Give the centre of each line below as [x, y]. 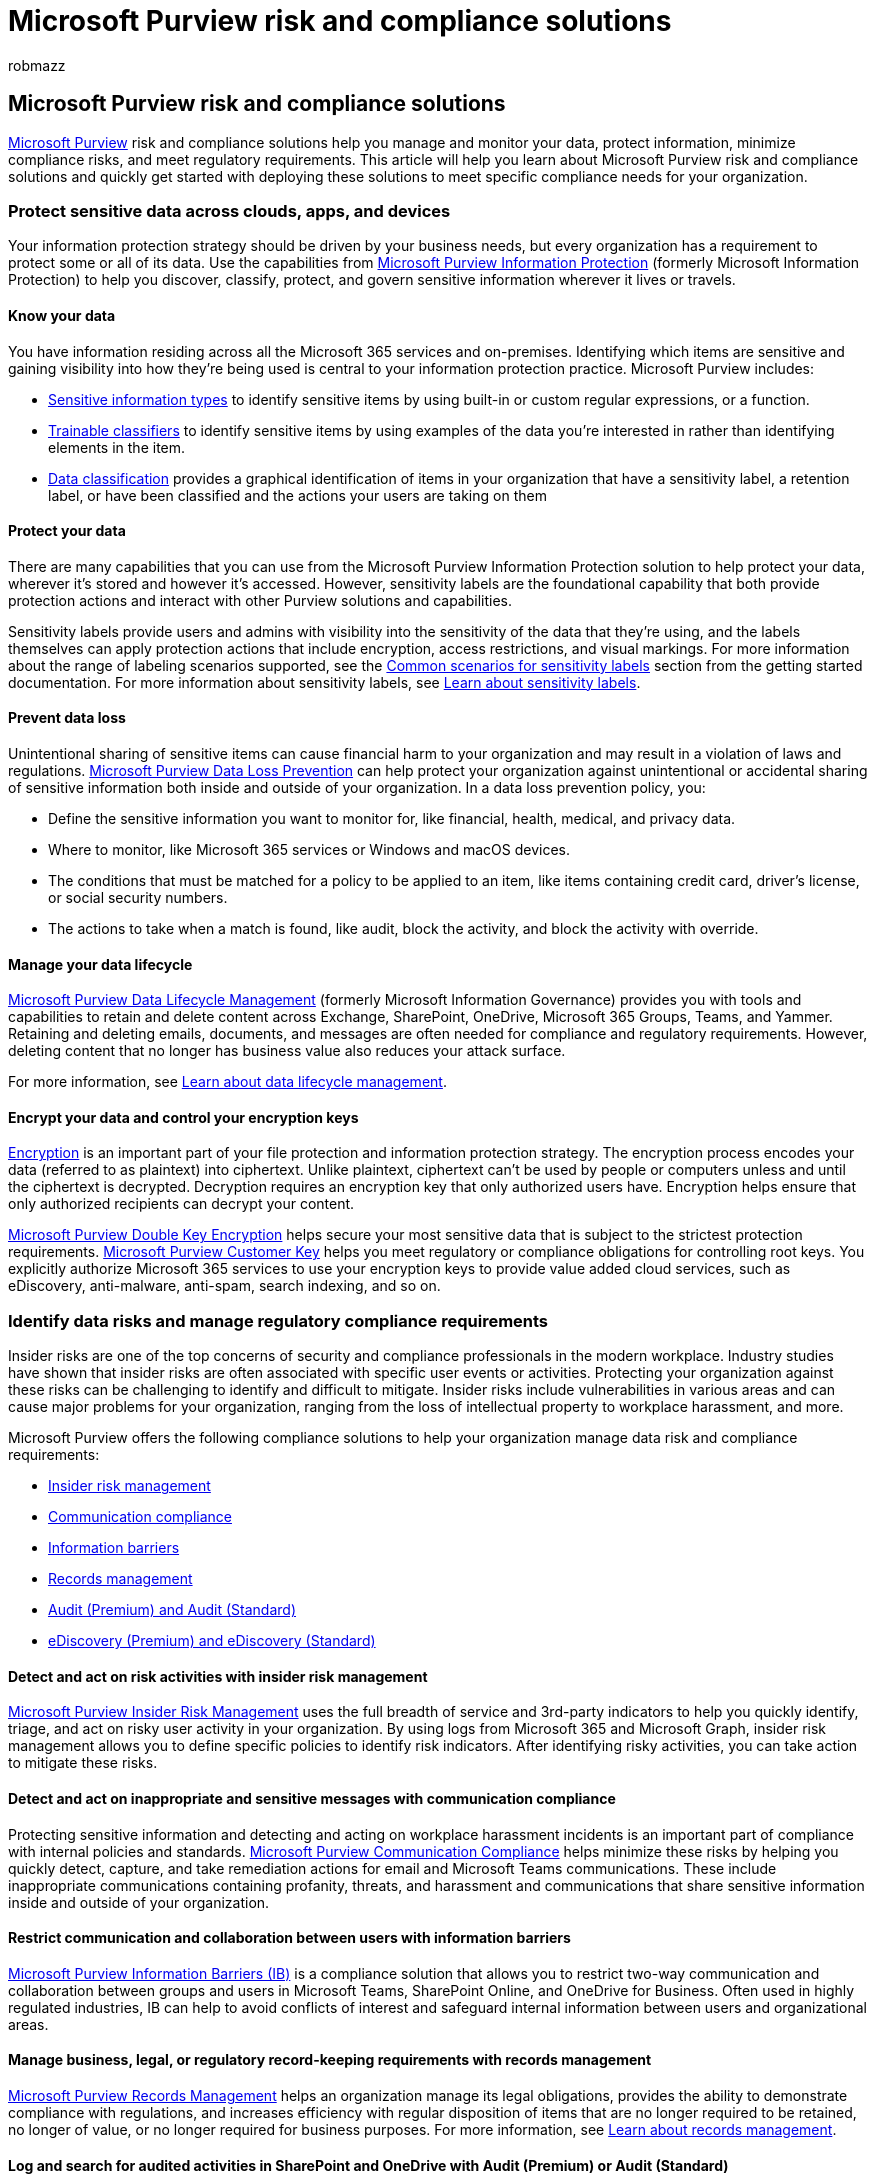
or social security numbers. [138, 897]
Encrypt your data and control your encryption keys [183, 1117]
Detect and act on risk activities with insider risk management [218, 1676]
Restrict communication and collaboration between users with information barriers [289, 1938]
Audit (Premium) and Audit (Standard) [172, 1610]
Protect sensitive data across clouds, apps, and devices [229, 210]
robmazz [37, 65]
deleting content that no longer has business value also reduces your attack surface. [287, 1051]
